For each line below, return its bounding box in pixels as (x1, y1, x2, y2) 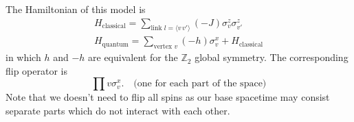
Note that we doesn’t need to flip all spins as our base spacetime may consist (5, 90, 330, 104)
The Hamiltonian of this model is (5, 2, 146, 16)
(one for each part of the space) (133, 79, 267, 89)
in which (5, 50, 41, 64)
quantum (102, 40, 129, 48)
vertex (153, 43, 173, 51)
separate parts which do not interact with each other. (5, 103, 230, 118)
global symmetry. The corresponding (195, 50, 349, 64)
